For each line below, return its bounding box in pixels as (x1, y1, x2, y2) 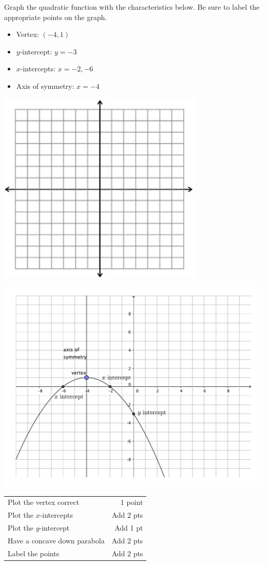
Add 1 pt (115, 522, 143, 533)
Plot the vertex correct (8, 497, 80, 507)
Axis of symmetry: (16, 80, 74, 91)
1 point (120, 497, 143, 507)
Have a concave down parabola (8, 535, 105, 545)
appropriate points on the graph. (4, 11, 107, 22)
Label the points (8, 548, 60, 558)
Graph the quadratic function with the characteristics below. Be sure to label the (4, 2, 260, 12)
